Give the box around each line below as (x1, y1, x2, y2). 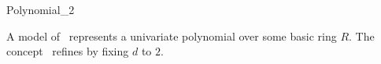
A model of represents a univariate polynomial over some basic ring (6, 27, 337, 44)
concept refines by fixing (6, 43, 129, 59)
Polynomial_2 (6, 2, 75, 17)
